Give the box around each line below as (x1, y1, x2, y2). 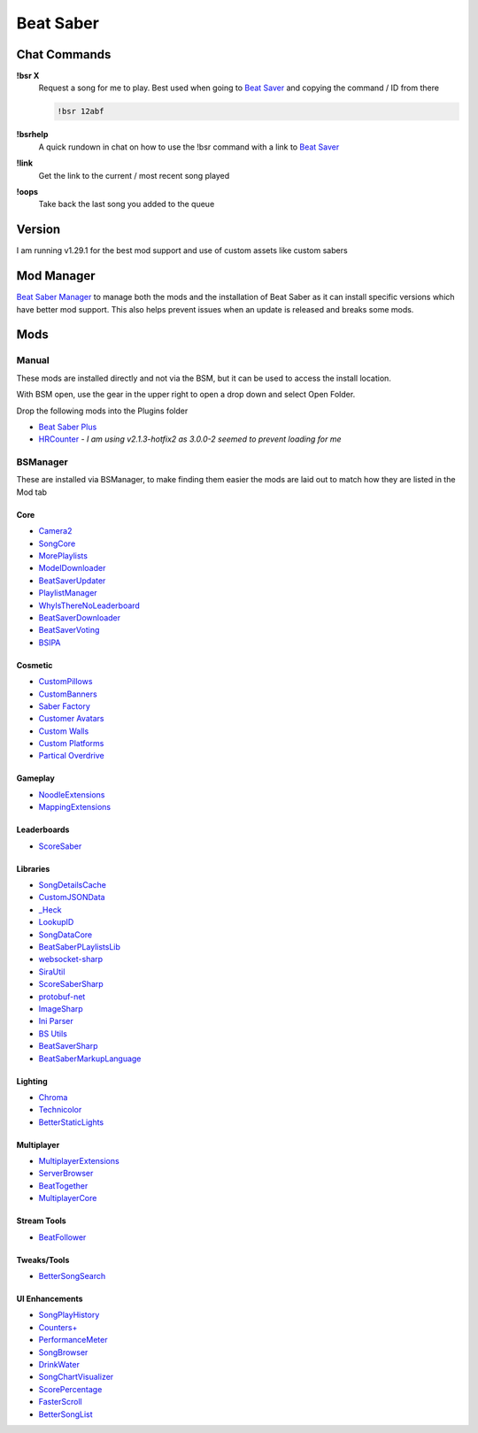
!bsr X (16, 71, 40, 81)
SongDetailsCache (38, 880, 106, 890)
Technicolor (38, 1105, 82, 1115)
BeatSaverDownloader (38, 612, 121, 623)
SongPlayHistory (38, 1310, 100, 1321)
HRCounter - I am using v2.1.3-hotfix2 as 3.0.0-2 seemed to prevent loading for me (38, 434, 342, 444)
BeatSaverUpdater (38, 575, 106, 586)
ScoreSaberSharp (38, 979, 104, 990)
